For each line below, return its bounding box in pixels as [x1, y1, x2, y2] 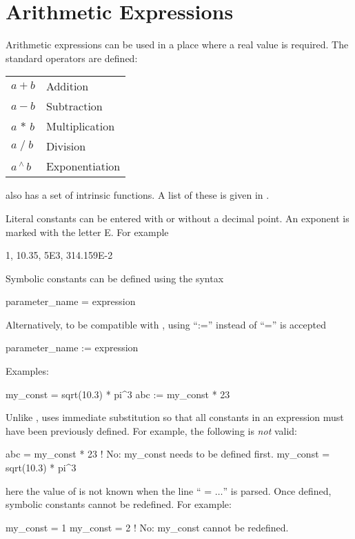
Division [45, 138, 86, 155]
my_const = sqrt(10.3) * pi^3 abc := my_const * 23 [6, 386, 230, 401]
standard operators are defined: [6, 50, 138, 65]
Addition [45, 78, 89, 95]
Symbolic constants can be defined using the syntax [6, 271, 224, 285]
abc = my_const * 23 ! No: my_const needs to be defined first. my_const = [6, 447, 330, 461]
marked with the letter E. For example [6, 224, 169, 239]
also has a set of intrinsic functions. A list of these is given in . [6, 188, 270, 202]
